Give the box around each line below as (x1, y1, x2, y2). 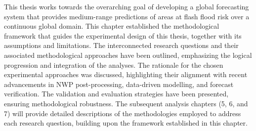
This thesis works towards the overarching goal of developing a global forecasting (4, 1, 249, 11)
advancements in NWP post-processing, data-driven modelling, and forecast (4, 79, 234, 89)
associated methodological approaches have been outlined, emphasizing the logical (4, 49, 252, 60)
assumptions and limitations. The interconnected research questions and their (4, 40, 239, 50)
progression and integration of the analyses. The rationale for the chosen (4, 59, 223, 70)
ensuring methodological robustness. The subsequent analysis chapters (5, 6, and (4, 98, 248, 108)
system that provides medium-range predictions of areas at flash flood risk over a (4, 11, 250, 21)
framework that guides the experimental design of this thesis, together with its (4, 30, 242, 41)
